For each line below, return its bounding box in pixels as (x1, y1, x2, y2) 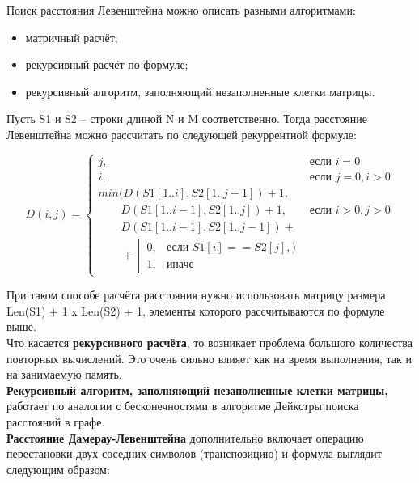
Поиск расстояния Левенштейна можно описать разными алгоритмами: (6, 2, 356, 18)
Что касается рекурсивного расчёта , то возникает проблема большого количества (6, 334, 413, 351)
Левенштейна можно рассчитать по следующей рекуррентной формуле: (6, 125, 357, 142)
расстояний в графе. (6, 413, 105, 430)
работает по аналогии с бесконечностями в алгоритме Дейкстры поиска (6, 397, 359, 414)
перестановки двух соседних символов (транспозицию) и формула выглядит (6, 445, 382, 462)
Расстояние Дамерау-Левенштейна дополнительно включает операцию (6, 429, 364, 446)
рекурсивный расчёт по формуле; (25, 56, 188, 73)
